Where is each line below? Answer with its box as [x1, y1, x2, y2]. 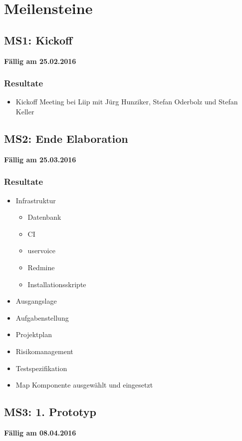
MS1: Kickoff [4, 32, 73, 47]
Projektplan [15, 329, 52, 340]
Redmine [27, 262, 55, 272]
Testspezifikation [15, 363, 67, 373]
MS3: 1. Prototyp [4, 404, 96, 420]
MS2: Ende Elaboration [4, 130, 128, 146]
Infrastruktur [15, 195, 56, 205]
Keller [15, 106, 34, 116]
